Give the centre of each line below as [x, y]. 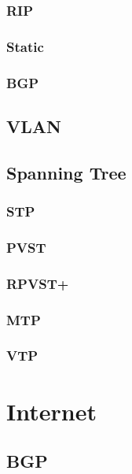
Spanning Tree [66, 172]
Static [25, 46]
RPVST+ [38, 283]
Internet [51, 411]
